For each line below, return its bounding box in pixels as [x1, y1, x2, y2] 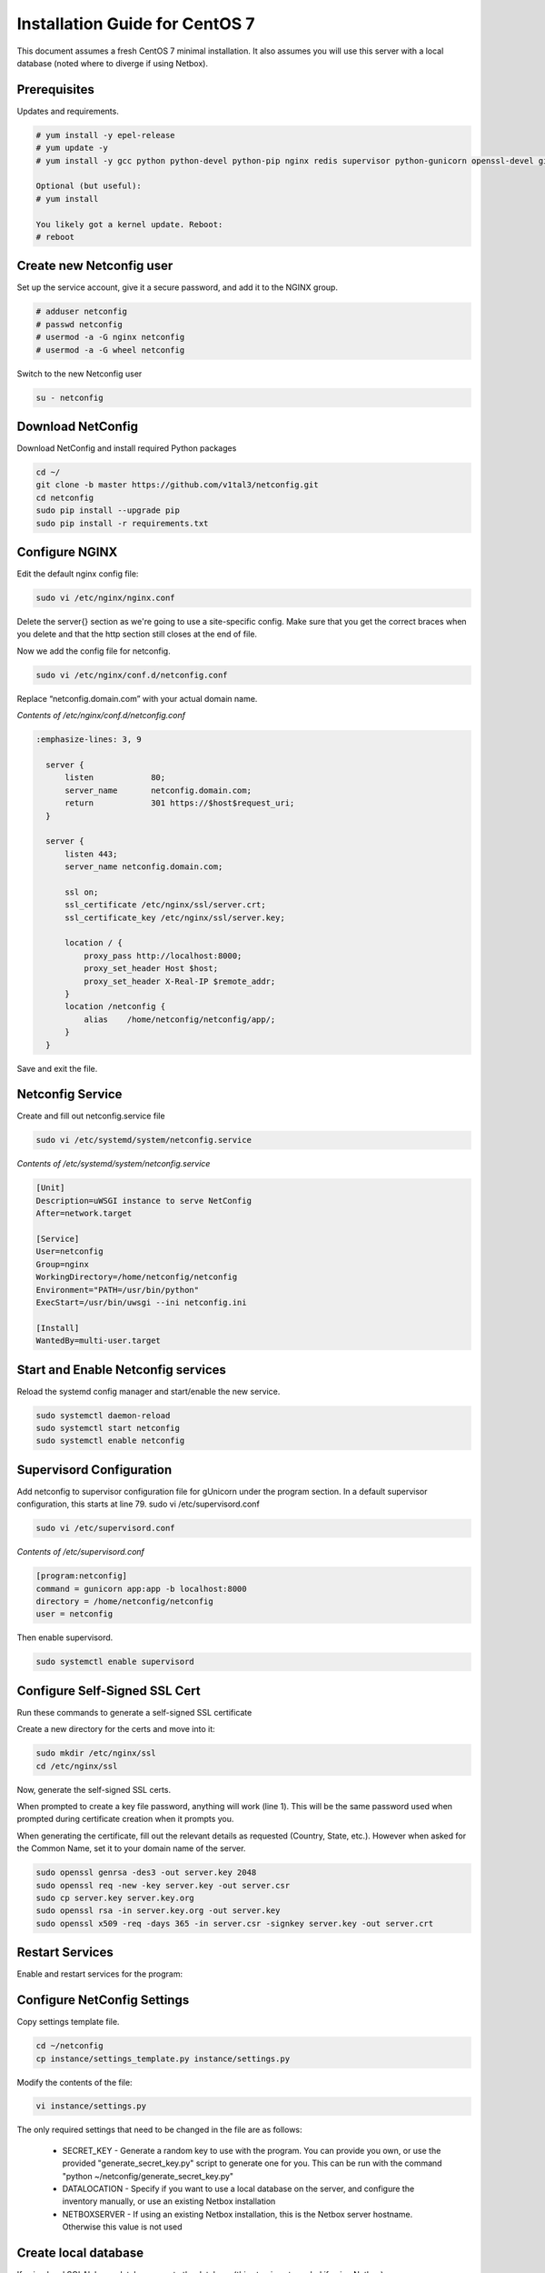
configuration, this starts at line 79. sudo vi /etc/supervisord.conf [16, 1498, 261, 1509]
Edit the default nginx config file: [16, 568, 139, 579]
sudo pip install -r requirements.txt [35, 518, 209, 528]
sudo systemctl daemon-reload [35, 1410, 171, 1420]
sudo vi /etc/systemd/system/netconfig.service [35, 1135, 252, 1146]
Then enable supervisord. [16, 1632, 114, 1643]
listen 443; [64, 848, 118, 859]
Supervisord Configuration [16, 1462, 173, 1477]
